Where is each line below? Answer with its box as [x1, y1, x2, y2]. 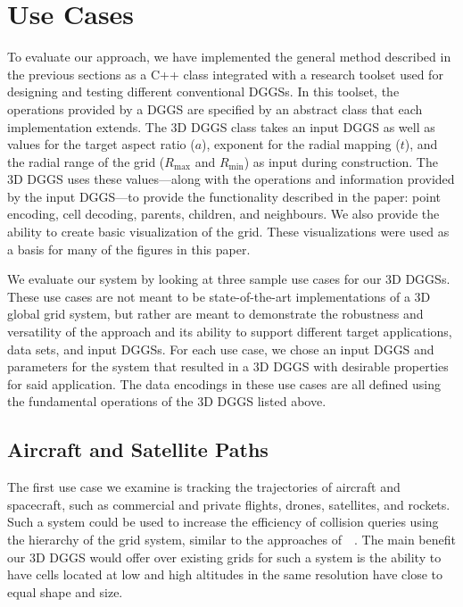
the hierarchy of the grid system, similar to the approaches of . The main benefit [7, 529, 456, 548]
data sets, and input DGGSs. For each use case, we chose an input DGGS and [7, 339, 434, 358]
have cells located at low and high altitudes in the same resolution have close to [7, 565, 443, 584]
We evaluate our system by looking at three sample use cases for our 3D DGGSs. [7, 270, 451, 288]
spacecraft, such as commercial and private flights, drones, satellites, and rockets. [7, 495, 451, 513]
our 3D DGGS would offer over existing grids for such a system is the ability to [7, 547, 442, 566]
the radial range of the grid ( [7, 152, 165, 170]
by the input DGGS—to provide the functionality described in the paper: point [7, 187, 442, 205]
